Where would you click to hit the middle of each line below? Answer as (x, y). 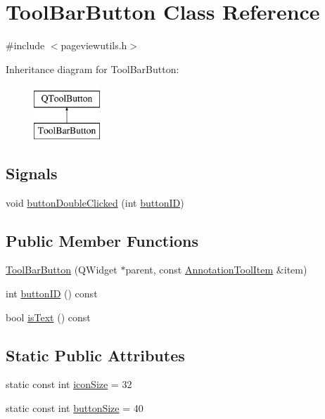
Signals (32, 173)
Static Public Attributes (95, 355)
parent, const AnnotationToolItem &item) (216, 270)
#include (25, 45)
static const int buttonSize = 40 (75, 408)
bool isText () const (48, 317)
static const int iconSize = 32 (69, 384)
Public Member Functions (102, 240)
